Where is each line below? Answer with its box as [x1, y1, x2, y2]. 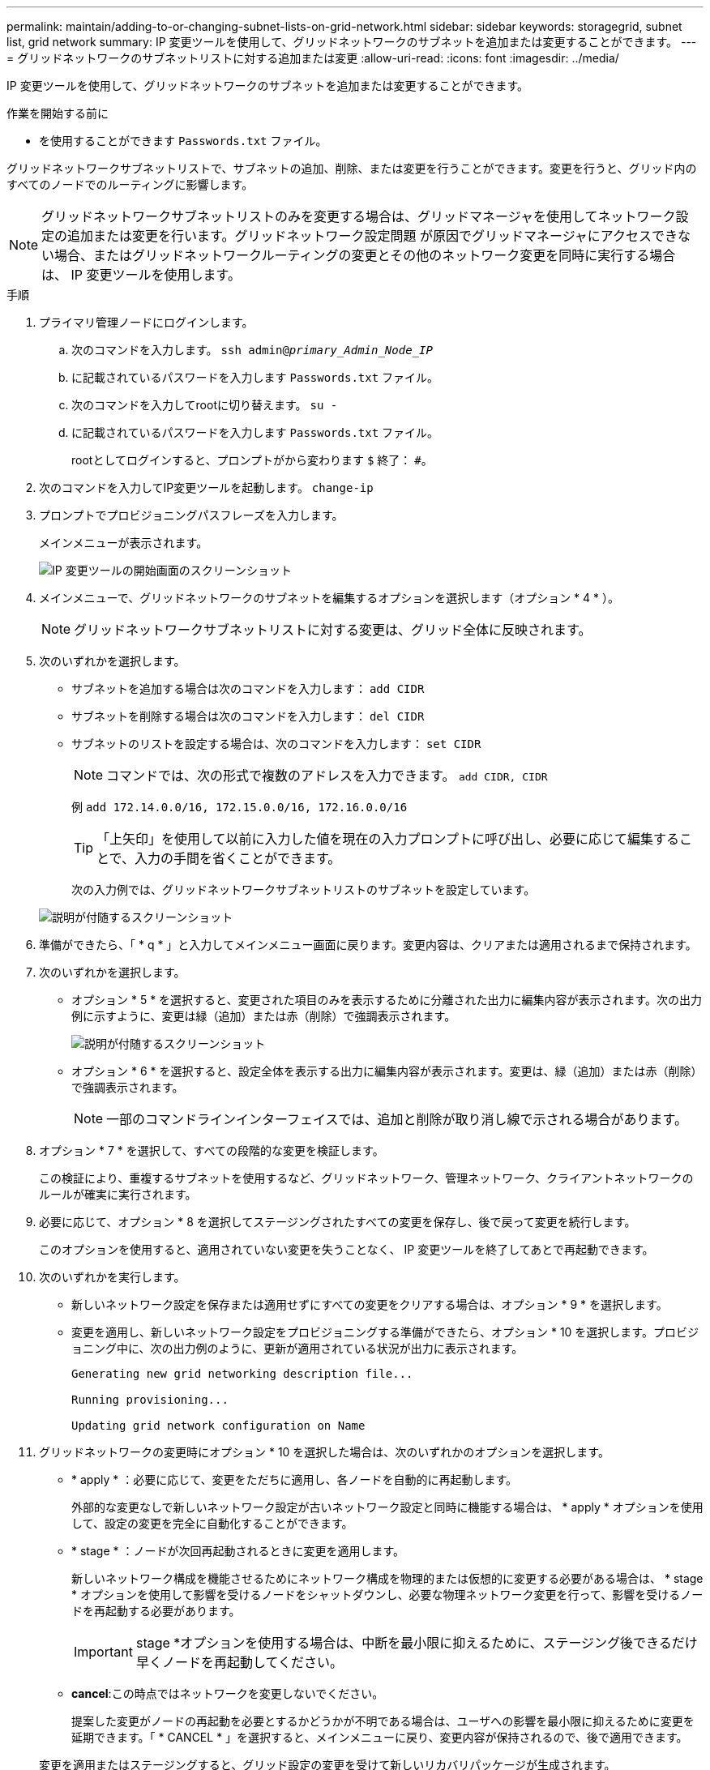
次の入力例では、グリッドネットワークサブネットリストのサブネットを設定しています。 [71, 883, 536, 896]
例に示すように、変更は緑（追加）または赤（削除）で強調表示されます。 [71, 1009, 456, 1023]
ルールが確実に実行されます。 [39, 1187, 197, 1201]
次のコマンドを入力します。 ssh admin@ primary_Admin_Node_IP [71, 343, 433, 357]
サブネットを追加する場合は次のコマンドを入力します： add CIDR [71, 682, 425, 695]
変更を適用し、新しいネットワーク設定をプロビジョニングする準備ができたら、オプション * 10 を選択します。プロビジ [71, 1325, 699, 1339]
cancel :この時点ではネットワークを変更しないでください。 [71, 1687, 384, 1700]
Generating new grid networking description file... [71, 1367, 413, 1380]
